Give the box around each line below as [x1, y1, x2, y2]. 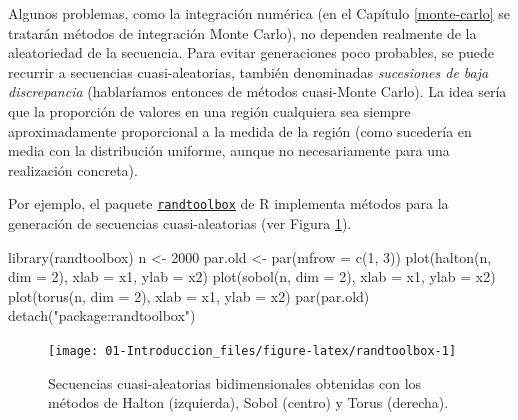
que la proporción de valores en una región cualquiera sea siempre [8, 100, 411, 121]
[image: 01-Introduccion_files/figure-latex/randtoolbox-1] [48, 343, 457, 358]
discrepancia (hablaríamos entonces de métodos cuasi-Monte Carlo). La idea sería [8, 81, 507, 102]
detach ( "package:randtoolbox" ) [8, 305, 196, 326]
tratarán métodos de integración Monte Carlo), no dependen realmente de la [8, 22, 477, 43]
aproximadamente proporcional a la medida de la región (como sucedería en [8, 120, 472, 141]
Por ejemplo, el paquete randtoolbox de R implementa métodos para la [8, 193, 449, 214]
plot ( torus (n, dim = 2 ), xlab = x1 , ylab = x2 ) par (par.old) [8, 285, 370, 306]
